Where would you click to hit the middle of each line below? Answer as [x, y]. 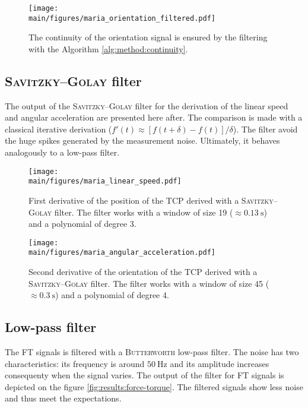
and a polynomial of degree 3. [82, 224]
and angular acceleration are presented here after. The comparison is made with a [154, 117]
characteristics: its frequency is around [75, 363]
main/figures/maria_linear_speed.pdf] [105, 181]
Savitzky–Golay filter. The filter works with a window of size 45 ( [149, 283]
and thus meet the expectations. [63, 398]
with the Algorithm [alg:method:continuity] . [108, 48]
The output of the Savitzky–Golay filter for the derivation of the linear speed [147, 105]
